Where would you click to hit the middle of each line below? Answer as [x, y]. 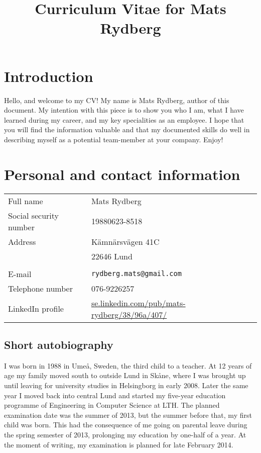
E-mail [20, 274]
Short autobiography [59, 344]
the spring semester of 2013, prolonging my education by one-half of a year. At [125, 434]
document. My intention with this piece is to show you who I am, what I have [124, 110]
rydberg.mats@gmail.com [136, 274]
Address [22, 241]
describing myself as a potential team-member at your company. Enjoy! [114, 139]
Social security [34, 215]
